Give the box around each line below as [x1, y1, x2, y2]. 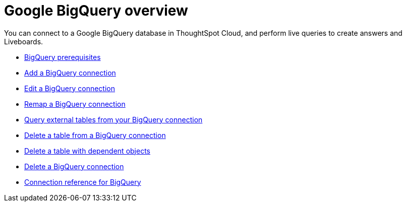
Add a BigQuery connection [24, 68, 116, 77]
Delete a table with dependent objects [24, 146, 150, 155]
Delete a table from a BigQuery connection [24, 130, 166, 140]
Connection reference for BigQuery [24, 177, 141, 186]
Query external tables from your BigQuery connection [24, 115, 203, 124]
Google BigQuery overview [4, 2, 188, 19]
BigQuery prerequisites [24, 52, 101, 61]
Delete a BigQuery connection [24, 162, 124, 171]
